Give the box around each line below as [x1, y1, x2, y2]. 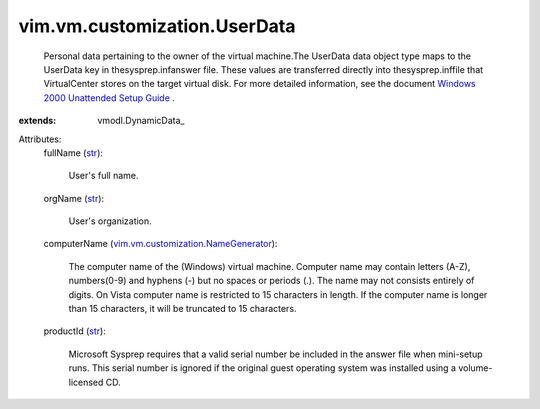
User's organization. [68, 215, 152, 227]
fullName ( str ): [43, 146, 104, 159]
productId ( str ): [43, 325, 107, 337]
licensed [68, 376, 104, 388]
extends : [18, 115, 57, 127]
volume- [458, 362, 493, 374]
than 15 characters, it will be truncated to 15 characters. [68, 303, 297, 315]
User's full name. [68, 170, 139, 182]
